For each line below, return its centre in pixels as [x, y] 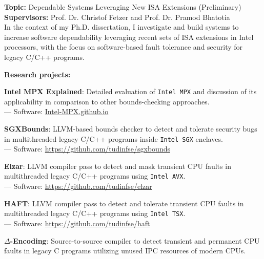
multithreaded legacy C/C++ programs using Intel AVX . [95, 176]
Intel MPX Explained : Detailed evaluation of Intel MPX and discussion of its [130, 91]
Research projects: [37, 74]
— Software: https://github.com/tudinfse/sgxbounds [87, 149]
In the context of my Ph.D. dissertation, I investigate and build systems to [121, 27]
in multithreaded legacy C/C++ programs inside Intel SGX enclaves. [114, 138]
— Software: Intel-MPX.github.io [56, 111]
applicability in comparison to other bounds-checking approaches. [107, 101]
